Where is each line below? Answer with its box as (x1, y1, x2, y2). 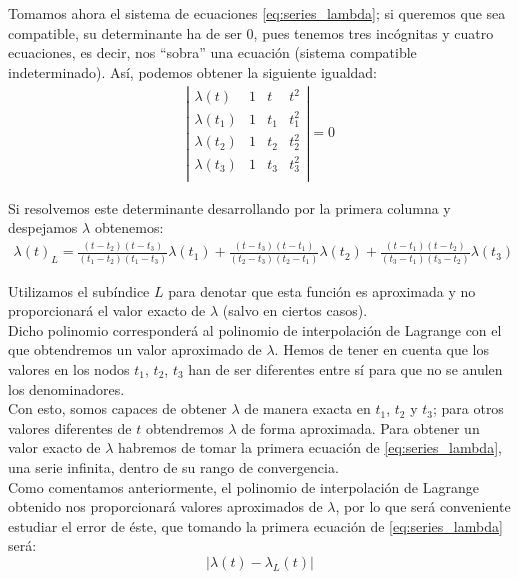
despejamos (8, 217, 78, 238)
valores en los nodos (8, 358, 130, 379)
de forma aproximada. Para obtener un (241, 417, 480, 438)
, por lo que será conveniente (335, 496, 511, 517)
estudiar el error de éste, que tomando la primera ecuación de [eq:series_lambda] (8, 515, 503, 536)
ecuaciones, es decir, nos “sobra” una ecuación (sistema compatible (8, 42, 417, 63)
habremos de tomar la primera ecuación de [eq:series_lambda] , (118, 437, 502, 458)
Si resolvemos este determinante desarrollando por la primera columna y (8, 197, 451, 218)
